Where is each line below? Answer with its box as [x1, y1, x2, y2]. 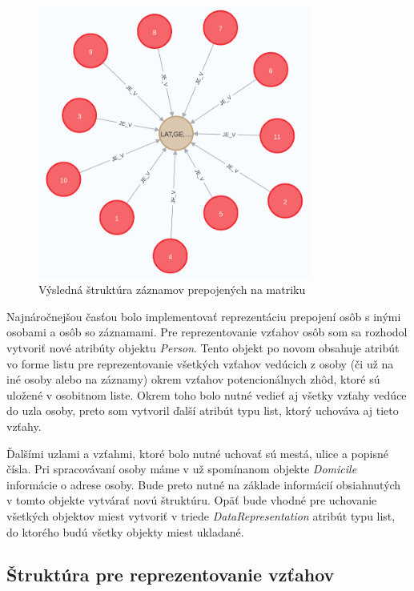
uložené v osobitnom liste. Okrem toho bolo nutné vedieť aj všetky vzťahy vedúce [6, 386, 407, 403]
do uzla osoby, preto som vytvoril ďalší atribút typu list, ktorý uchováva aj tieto [6, 402, 399, 419]
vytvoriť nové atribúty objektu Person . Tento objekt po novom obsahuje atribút [6, 339, 400, 356]
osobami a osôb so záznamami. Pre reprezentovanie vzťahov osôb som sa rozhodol [6, 324, 408, 340]
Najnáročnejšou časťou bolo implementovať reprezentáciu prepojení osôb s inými [6, 308, 401, 324]
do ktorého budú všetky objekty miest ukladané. [6, 523, 244, 540]
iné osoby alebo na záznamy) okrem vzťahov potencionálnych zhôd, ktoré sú [6, 371, 380, 388]
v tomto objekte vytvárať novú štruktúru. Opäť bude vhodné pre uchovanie [6, 492, 377, 509]
